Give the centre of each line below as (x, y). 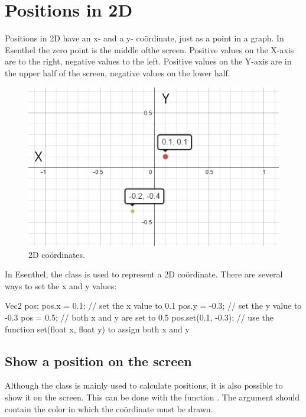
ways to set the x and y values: (61, 285)
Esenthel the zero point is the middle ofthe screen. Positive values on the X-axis (149, 49)
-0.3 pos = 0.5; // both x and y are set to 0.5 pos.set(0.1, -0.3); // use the (139, 317)
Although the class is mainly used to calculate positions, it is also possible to (144, 385)
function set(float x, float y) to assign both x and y (97, 329)
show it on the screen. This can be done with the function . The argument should (152, 397)
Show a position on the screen (98, 361)
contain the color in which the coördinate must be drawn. (109, 408)
